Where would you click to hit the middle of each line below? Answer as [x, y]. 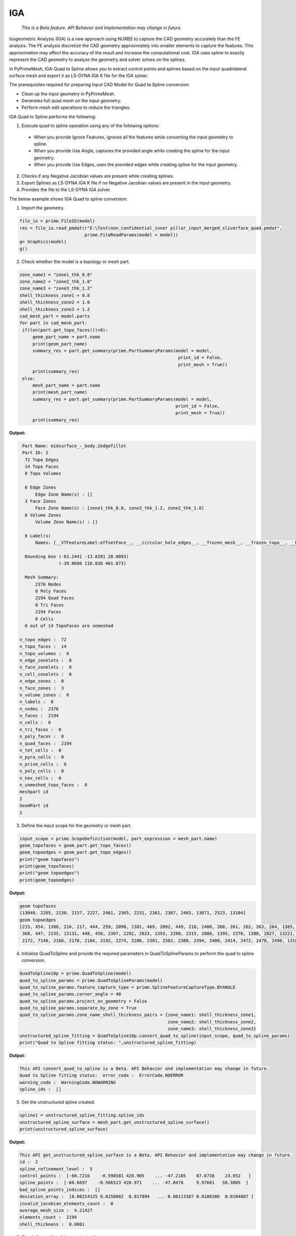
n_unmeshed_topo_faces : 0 [53, 785]
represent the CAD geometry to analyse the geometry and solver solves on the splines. [97, 60]
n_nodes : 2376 [39, 709]
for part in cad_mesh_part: [53, 323]
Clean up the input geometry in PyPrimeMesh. [68, 93]
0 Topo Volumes [43, 474]
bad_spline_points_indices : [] [60, 1190]
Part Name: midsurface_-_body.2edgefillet [74, 446]
